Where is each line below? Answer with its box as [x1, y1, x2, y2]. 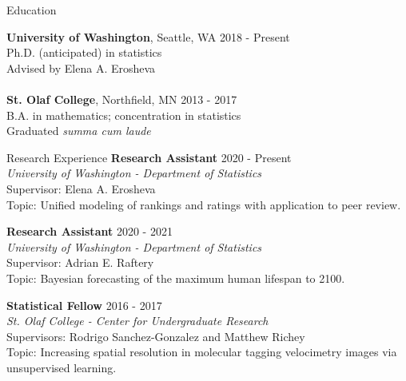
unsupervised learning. [6, 359, 117, 375]
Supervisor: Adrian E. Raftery [6, 254, 154, 271]
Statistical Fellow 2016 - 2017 [6, 296, 162, 313]
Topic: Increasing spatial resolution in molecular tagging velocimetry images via [6, 343, 397, 360]
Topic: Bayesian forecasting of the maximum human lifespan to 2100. [6, 269, 345, 286]
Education [6, 2, 57, 18]
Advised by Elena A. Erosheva [6, 59, 156, 76]
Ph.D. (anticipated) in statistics [6, 44, 162, 61]
